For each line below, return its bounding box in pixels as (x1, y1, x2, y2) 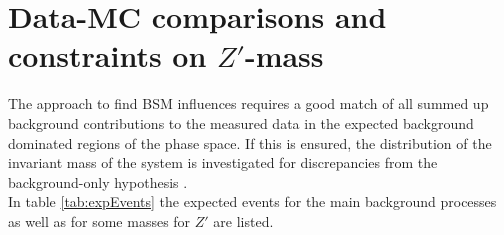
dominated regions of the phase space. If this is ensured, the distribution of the (8, 132, 492, 153)
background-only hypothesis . (8, 171, 188, 192)
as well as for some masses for (8, 210, 191, 231)
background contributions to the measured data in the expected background (8, 112, 474, 133)
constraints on (8, 35, 207, 76)
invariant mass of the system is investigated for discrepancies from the (8, 152, 438, 173)
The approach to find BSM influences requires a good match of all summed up (8, 93, 489, 114)
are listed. (213, 210, 274, 231)
